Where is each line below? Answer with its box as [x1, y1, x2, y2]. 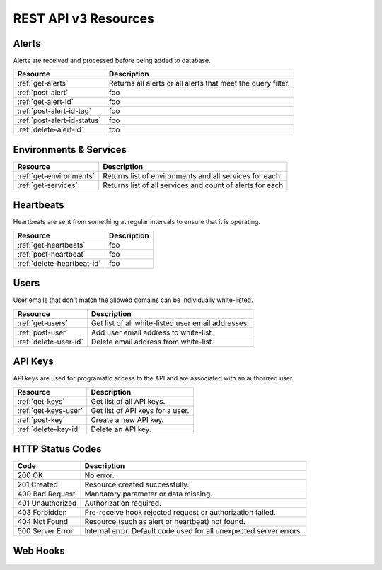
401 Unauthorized [17, 499, 77, 508]
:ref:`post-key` [17, 414, 65, 424]
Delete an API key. [91, 424, 151, 434]
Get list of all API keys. [91, 396, 166, 406]
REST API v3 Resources [13, 11, 155, 26]
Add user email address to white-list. [91, 327, 214, 337]
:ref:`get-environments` [17, 170, 95, 180]
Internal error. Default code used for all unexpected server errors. [84, 526, 303, 536]
